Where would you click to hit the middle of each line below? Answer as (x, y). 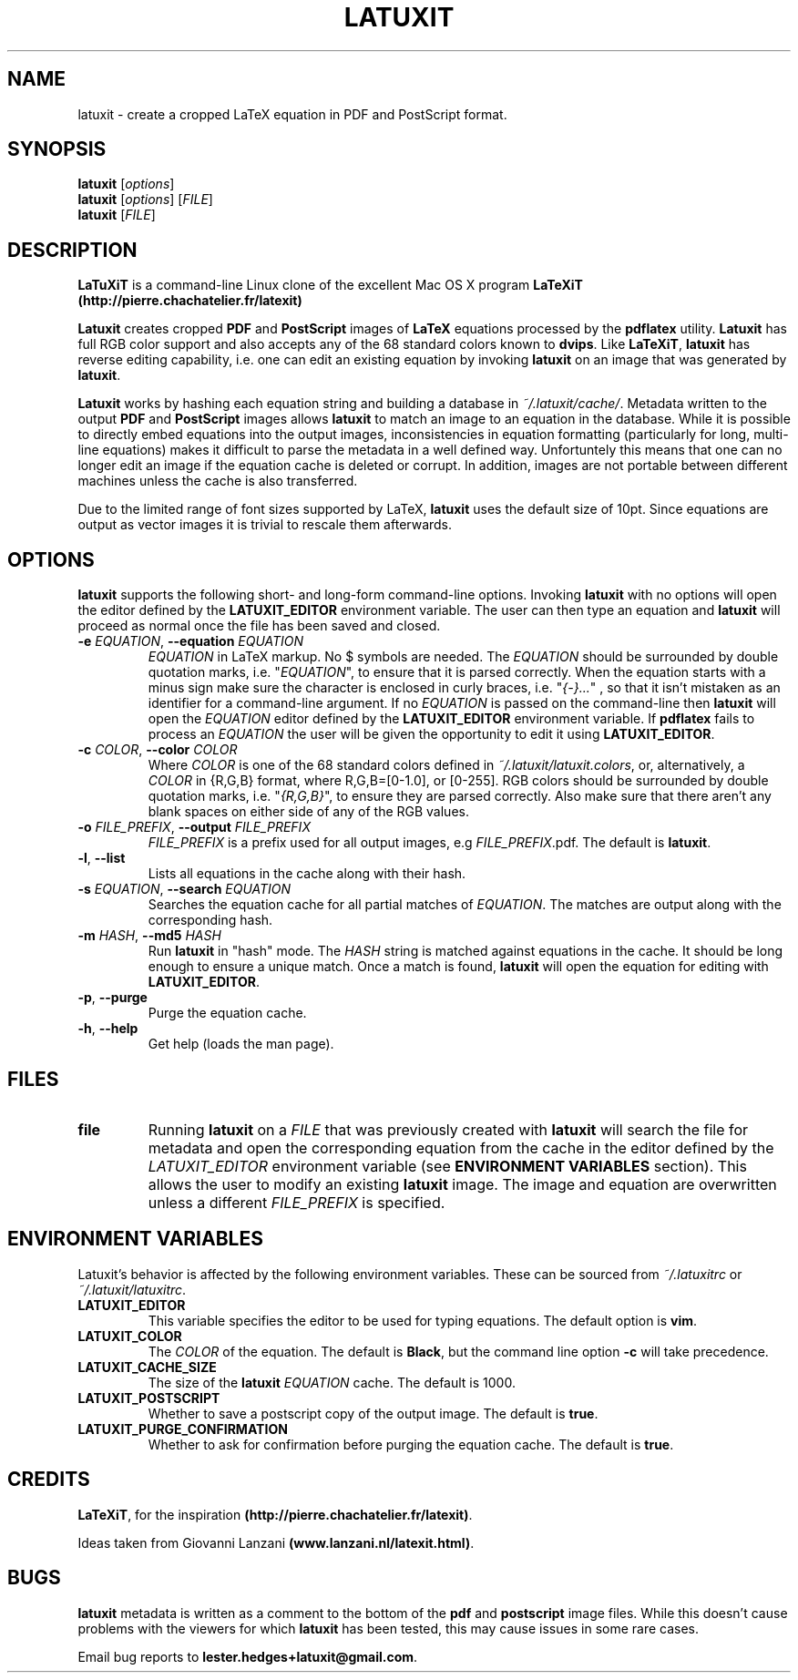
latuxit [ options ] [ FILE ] (145, 200)
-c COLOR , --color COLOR (158, 750)
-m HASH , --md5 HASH (149, 936)
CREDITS (49, 1480)
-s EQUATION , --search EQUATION (184, 889)
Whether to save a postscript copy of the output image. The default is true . (373, 1413)
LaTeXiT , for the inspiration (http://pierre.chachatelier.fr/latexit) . (275, 1514)
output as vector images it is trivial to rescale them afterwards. (265, 525)
